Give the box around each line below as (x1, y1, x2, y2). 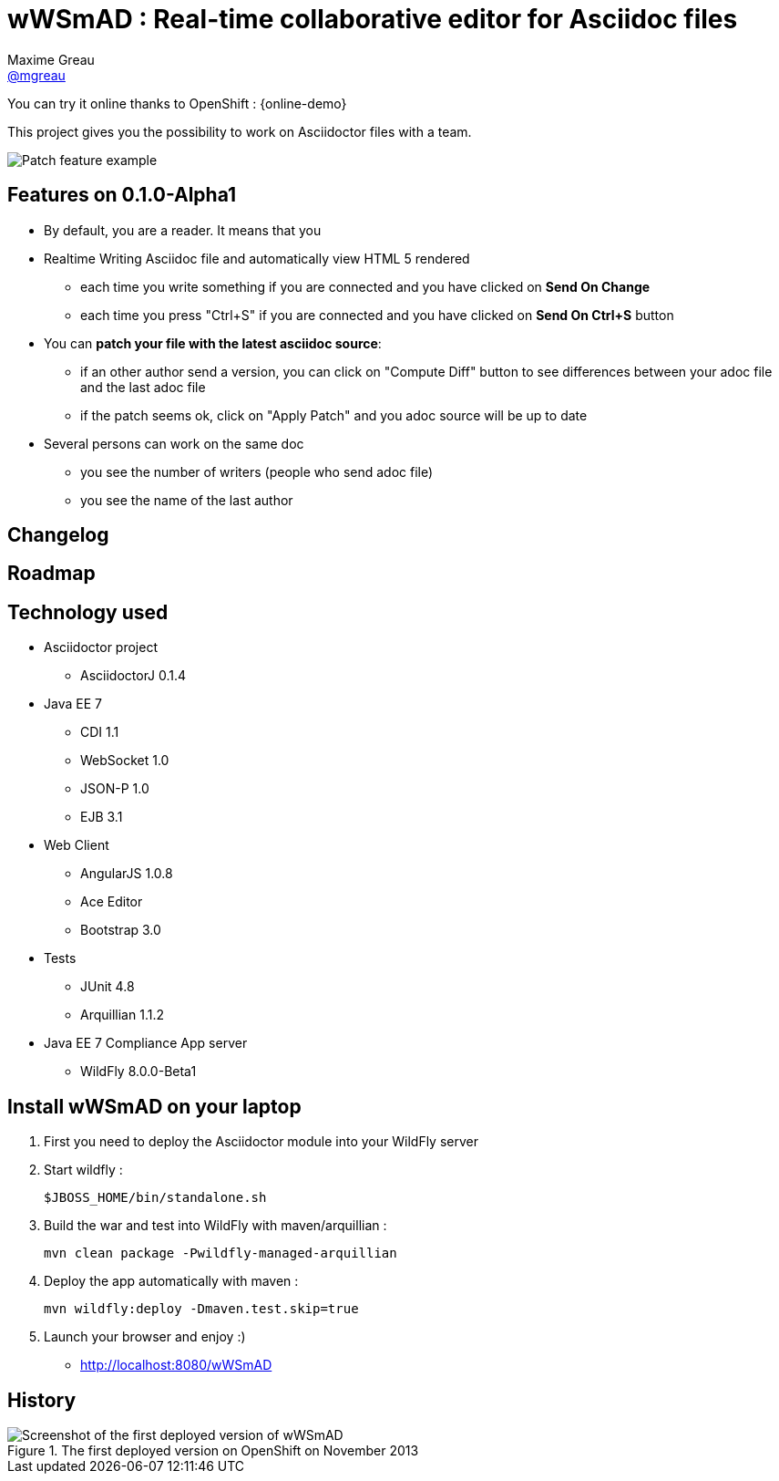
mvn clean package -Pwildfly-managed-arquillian (44, 1246, 397, 1261)
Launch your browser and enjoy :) (44, 1329, 246, 1345)
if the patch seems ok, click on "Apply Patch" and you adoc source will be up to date (80, 407, 588, 423)
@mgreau (7, 67, 66, 83)
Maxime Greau (7, 51, 95, 67)
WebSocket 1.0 (80, 752, 169, 769)
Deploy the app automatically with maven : (44, 1273, 299, 1289)
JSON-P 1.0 (80, 781, 149, 797)
